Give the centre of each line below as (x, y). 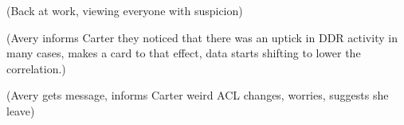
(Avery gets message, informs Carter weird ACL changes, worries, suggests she (198, 95)
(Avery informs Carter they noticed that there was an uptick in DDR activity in (202, 37)
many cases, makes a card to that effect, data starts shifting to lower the (184, 53)
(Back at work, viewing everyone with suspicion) (125, 10)
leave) (21, 110)
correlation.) (36, 68)
